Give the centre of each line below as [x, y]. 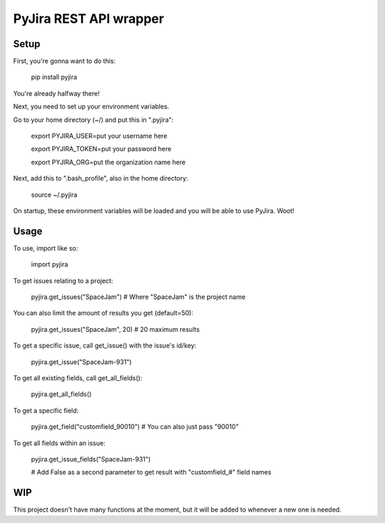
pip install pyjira [54, 77]
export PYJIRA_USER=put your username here [99, 136]
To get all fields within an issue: [60, 443]
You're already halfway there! [56, 93]
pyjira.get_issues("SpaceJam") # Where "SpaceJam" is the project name [138, 297]
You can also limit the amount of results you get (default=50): [103, 313]
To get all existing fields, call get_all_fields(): [78, 378]
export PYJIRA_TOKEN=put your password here [101, 149]
